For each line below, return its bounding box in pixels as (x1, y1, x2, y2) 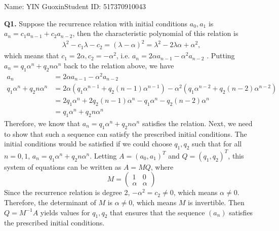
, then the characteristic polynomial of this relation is (72, 28, 238, 38)
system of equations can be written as (4, 161, 122, 172)
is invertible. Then (188, 197, 245, 207)
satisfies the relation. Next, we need (142, 118, 253, 129)
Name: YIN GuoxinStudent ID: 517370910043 (4, 1, 146, 11)
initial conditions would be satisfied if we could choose (4, 138, 172, 149)
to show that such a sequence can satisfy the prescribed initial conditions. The (4, 128, 247, 139)
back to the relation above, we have (64, 60, 174, 70)
